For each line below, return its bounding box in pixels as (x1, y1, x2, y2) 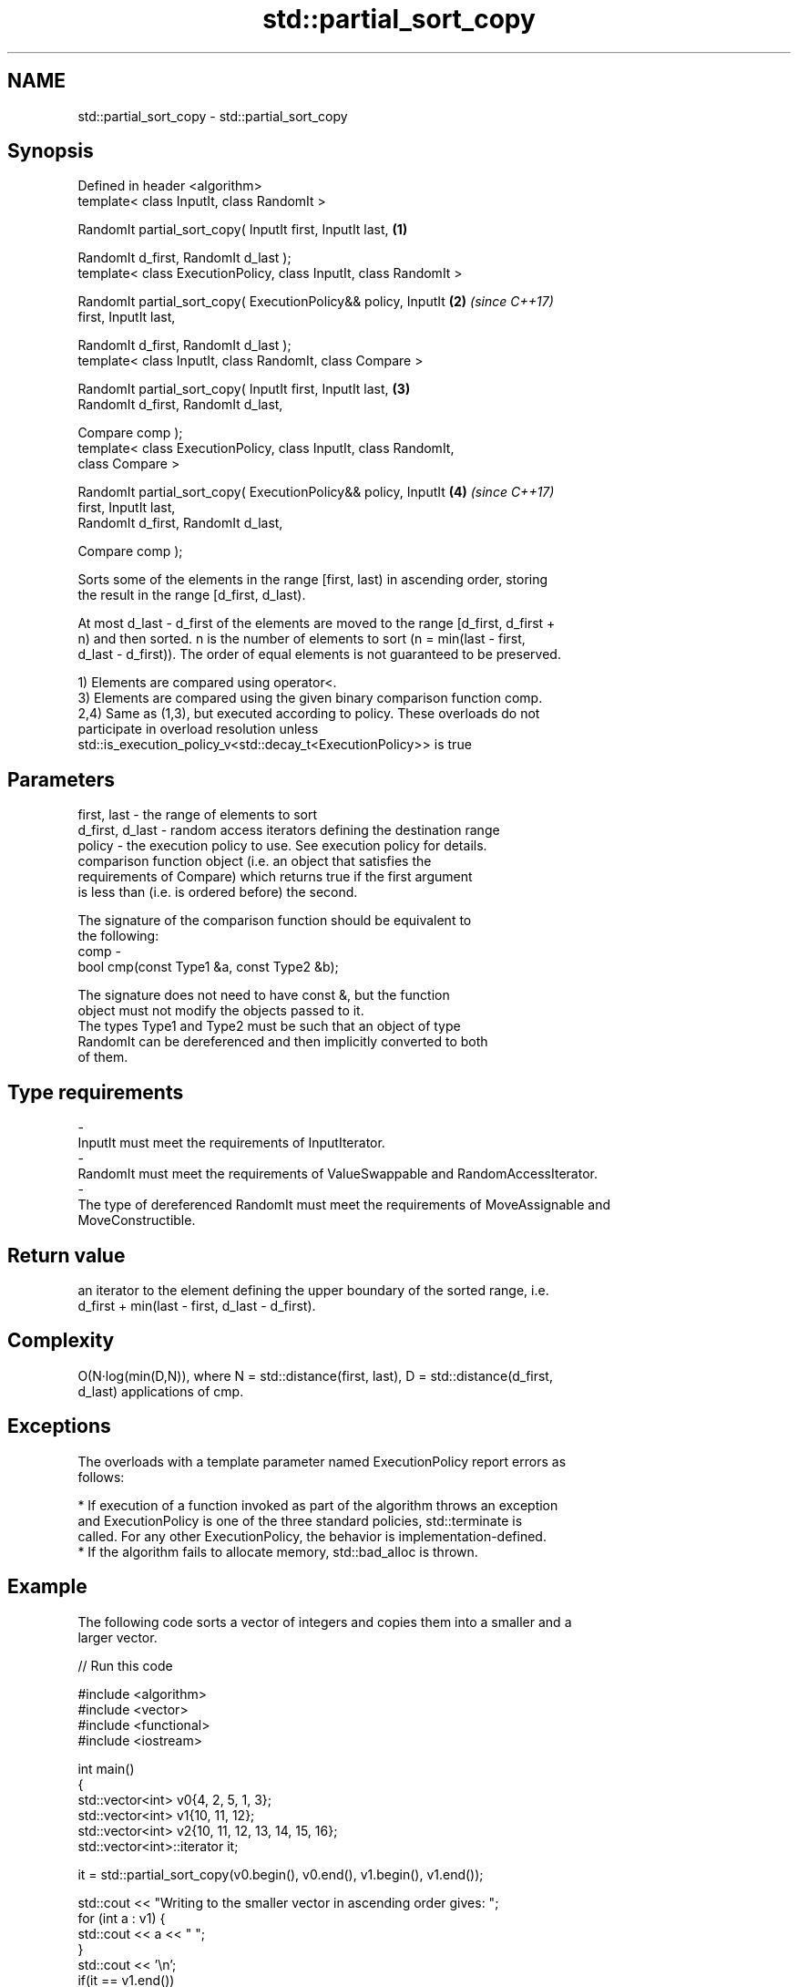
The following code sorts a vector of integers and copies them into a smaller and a (77, 1613, 572, 1630)
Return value (7, 1243, 126, 1267)
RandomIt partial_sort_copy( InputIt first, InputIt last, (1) (77, 221, 408, 238)
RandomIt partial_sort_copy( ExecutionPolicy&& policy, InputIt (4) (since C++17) (77, 484, 555, 500)
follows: (77, 1468, 125, 1485)
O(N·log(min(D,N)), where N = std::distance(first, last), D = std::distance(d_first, (77, 1367, 553, 1384)
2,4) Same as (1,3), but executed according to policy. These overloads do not (77, 705, 540, 722)
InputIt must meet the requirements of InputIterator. (77, 1135, 385, 1151)
